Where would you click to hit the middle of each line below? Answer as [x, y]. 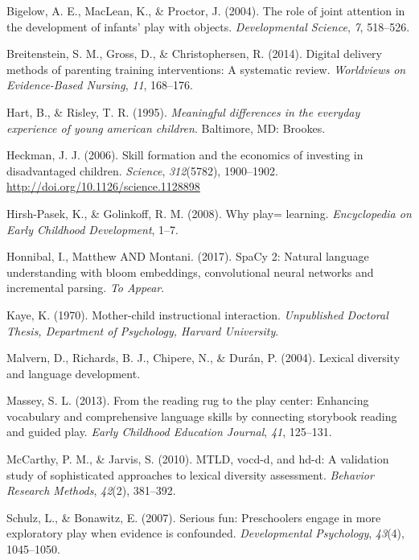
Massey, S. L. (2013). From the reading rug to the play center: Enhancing [188, 400]
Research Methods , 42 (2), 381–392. [91, 490]
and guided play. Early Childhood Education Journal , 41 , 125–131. [169, 432]
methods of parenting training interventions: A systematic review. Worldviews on [206, 69]
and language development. [74, 373]
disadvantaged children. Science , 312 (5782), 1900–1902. [142, 170]
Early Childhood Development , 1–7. [93, 229]
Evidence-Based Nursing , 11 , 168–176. [100, 85]
